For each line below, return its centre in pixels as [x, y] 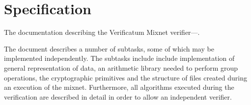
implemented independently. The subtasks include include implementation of [119, 58]
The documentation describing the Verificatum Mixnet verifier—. [102, 32]
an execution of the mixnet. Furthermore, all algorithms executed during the [119, 87]
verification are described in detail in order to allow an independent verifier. [118, 96]
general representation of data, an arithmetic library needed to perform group [121, 67]
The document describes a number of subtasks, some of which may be [109, 48]
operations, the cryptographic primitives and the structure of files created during [125, 77]
